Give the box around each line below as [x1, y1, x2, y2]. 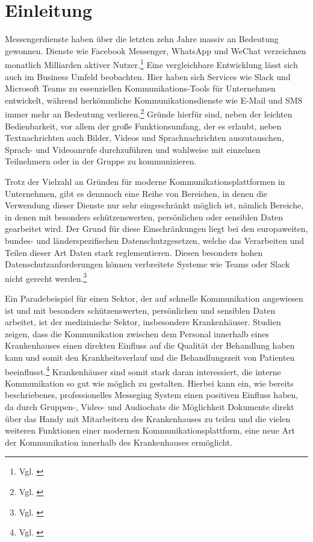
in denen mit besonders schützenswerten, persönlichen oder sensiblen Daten [5, 210, 284, 223]
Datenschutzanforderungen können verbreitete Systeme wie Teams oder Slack [5, 258, 290, 270]
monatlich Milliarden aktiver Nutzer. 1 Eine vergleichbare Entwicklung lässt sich [5, 57, 298, 70]
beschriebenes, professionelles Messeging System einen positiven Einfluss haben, [5, 388, 299, 401]
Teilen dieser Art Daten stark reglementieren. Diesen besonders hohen [5, 246, 263, 258]
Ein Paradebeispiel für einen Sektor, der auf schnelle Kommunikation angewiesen [5, 291, 303, 304]
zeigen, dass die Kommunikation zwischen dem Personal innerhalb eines [5, 327, 269, 340]
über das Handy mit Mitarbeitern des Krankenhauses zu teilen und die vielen [5, 412, 291, 425]
